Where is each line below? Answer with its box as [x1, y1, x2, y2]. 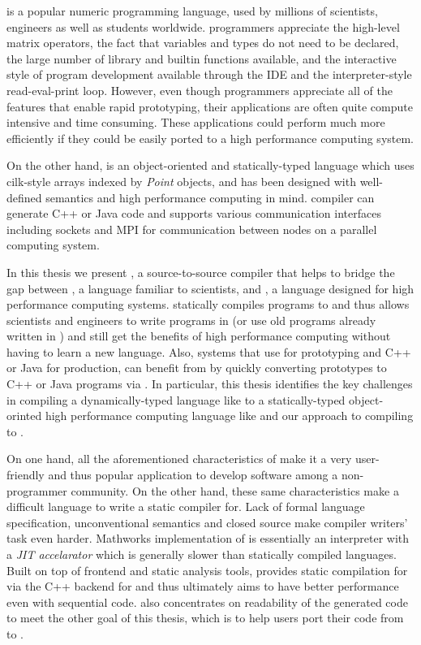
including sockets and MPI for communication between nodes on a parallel [6, 220, 377, 237]
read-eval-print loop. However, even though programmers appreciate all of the [6, 81, 393, 98]
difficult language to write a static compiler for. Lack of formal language [6, 498, 365, 515]
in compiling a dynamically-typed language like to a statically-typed [6, 391, 346, 408]
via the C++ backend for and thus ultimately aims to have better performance [6, 578, 399, 595]
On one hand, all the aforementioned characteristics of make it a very [6, 450, 352, 467]
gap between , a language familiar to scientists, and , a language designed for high [6, 279, 415, 297]
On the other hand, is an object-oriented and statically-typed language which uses [6, 157, 415, 174]
